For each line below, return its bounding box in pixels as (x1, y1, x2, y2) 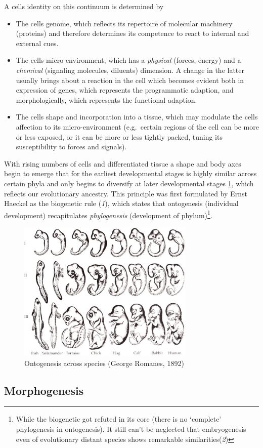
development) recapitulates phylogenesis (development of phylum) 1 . (4, 208, 212, 220)
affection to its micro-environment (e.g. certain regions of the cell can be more (16, 121, 259, 132)
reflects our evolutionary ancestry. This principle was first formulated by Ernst (4, 188, 247, 198)
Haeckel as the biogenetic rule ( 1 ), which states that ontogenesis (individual (4, 198, 239, 209)
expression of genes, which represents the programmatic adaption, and (16, 85, 234, 95)
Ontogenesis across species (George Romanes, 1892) (24, 357, 184, 368)
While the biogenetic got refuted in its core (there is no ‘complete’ (16, 414, 222, 424)
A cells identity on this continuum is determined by (4, 1, 164, 11)
